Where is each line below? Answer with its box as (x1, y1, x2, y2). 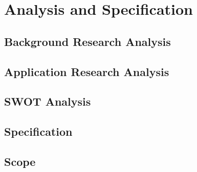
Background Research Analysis (4, 33, 171, 49)
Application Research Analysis (4, 63, 169, 79)
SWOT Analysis (4, 93, 91, 109)
